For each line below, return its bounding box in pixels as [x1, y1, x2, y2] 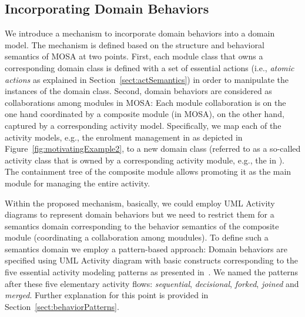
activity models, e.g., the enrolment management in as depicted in [5, 131, 243, 143]
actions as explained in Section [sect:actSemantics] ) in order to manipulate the [5, 73, 289, 85]
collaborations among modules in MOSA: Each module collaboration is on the [5, 96, 286, 108]
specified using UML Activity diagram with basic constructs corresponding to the [5, 254, 298, 266]
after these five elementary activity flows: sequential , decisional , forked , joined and [5, 277, 299, 289]
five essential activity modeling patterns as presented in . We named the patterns [5, 266, 299, 278]
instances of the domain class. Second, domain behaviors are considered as [5, 85, 272, 97]
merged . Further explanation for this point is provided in [5, 289, 209, 301]
